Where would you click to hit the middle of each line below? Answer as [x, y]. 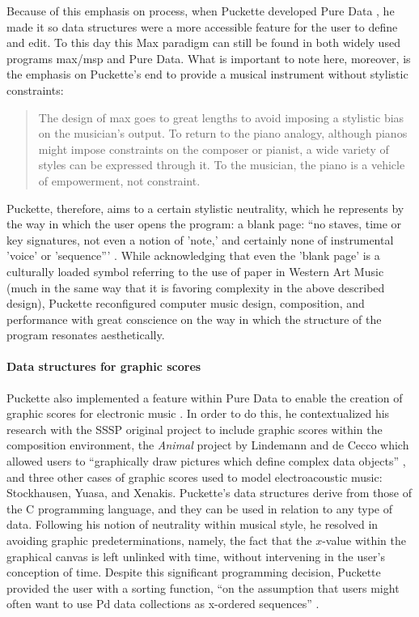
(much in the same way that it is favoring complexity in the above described [196, 287]
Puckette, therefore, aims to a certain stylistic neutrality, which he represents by [205, 208]
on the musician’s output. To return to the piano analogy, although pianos [223, 133]
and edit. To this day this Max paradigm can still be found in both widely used [203, 43]
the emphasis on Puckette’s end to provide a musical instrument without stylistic [207, 74]
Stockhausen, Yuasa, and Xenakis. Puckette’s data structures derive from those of [209, 493]
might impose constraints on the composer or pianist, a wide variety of [214, 149]
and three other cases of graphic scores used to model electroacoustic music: [195, 477]
